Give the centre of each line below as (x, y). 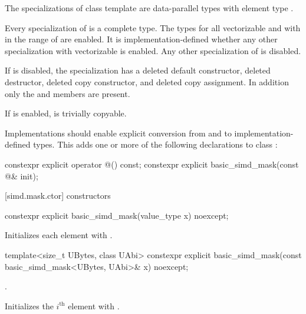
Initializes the (29, 305)
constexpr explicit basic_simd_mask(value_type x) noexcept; (117, 215)
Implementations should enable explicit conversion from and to (118, 133)
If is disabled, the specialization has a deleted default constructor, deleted (138, 70)
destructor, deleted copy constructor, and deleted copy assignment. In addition (147, 81)
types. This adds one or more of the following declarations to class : (155, 144)
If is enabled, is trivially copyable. (66, 113)
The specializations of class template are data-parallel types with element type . (149, 8)
